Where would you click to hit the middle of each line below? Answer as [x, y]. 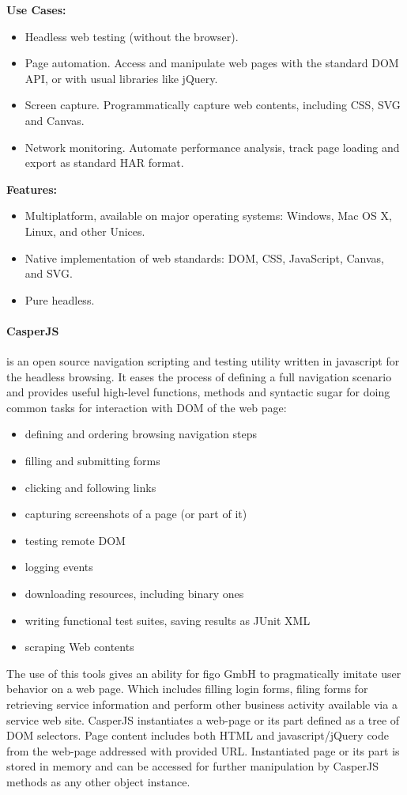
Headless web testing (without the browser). [132, 36]
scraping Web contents [79, 647]
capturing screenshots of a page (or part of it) [136, 514]
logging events [59, 567]
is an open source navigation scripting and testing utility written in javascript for [203, 361]
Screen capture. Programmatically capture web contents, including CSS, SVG [213, 105]
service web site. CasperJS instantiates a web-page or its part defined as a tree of [203, 719]
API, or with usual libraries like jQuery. [121, 78]
